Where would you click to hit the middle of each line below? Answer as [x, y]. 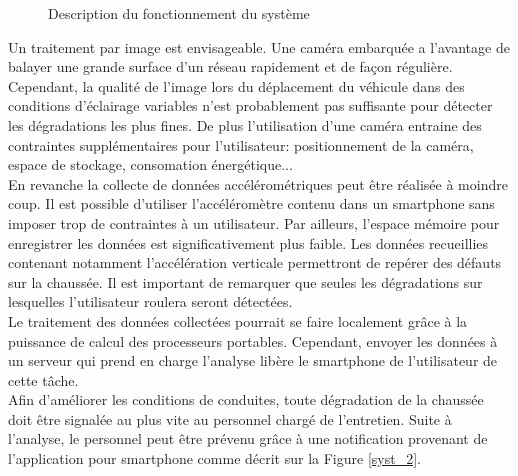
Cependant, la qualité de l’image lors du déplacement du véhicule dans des [236, 85]
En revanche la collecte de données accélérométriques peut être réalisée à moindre [258, 183]
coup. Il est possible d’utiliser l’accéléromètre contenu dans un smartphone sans [251, 203]
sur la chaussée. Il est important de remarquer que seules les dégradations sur [245, 281]
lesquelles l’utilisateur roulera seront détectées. [150, 301]
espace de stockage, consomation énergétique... [150, 164]
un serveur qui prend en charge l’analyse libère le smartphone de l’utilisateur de [253, 360]
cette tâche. [43, 379]
